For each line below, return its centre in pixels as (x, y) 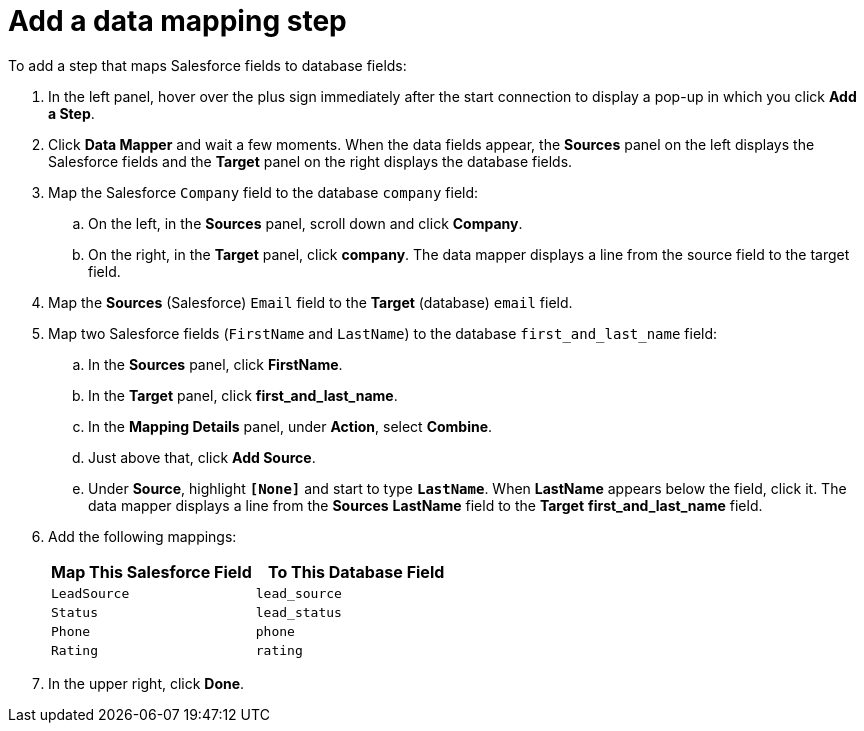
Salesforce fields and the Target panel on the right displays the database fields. (310, 161)
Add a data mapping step (177, 21)
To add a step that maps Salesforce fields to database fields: (207, 65)
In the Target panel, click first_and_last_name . (243, 395)
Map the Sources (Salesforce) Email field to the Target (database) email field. (310, 302)
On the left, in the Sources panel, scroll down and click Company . (305, 223)
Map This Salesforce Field (151, 571)
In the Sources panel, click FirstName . (215, 364)
